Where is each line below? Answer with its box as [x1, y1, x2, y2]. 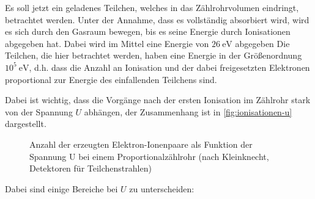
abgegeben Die [235, 37, 290, 49]
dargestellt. [5, 117, 46, 130]
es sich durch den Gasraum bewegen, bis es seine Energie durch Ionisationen [5, 25, 291, 38]
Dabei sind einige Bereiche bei [5, 182, 118, 195]
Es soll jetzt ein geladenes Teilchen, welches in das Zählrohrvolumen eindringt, [5, 1, 299, 13]
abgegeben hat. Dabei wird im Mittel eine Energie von [5, 37, 209, 49]
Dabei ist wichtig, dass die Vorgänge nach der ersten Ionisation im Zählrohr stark [5, 93, 311, 106]
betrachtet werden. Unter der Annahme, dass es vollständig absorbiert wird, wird [5, 13, 309, 26]
